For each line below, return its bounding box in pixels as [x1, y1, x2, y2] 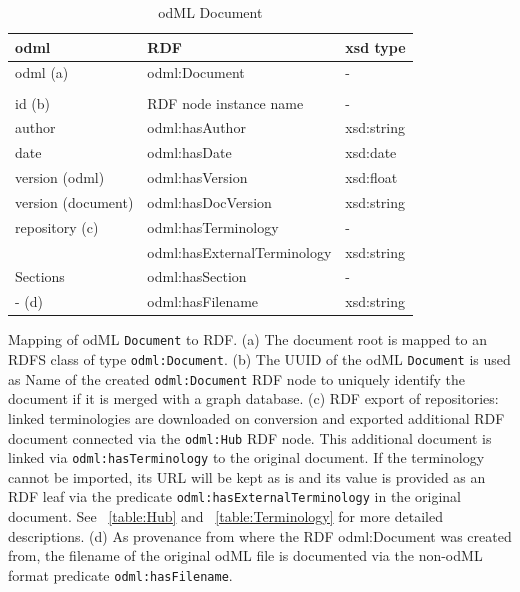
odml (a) [15, 62, 69, 83]
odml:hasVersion [147, 167, 248, 188]
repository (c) [15, 216, 99, 237]
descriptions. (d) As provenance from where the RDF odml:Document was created [8, 525, 512, 546]
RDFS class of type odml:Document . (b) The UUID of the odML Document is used [8, 349, 511, 370]
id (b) [15, 92, 51, 113]
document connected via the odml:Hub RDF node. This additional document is [8, 427, 492, 448]
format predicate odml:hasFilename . [8, 564, 233, 585]
